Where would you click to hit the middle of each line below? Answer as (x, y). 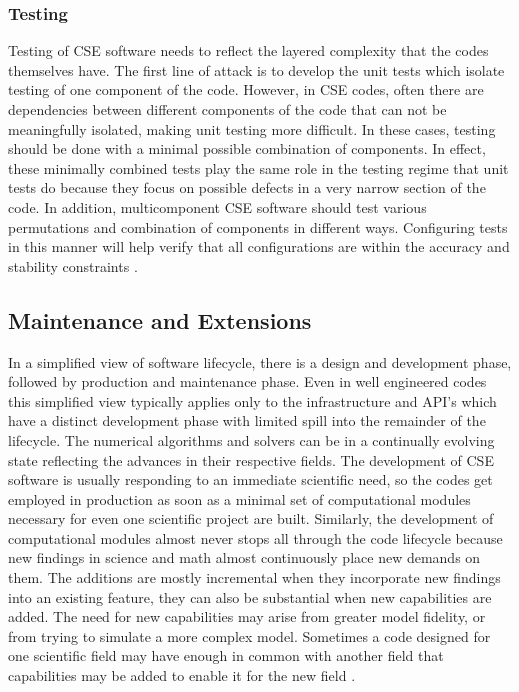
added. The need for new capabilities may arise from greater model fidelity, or (247, 616)
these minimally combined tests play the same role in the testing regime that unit (258, 167)
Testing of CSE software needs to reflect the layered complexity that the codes (248, 50)
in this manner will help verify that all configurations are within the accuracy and (259, 246)
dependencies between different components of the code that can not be (227, 109)
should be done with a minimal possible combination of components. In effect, (247, 148)
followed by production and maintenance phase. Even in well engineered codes (247, 381)
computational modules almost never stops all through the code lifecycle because (255, 537)
